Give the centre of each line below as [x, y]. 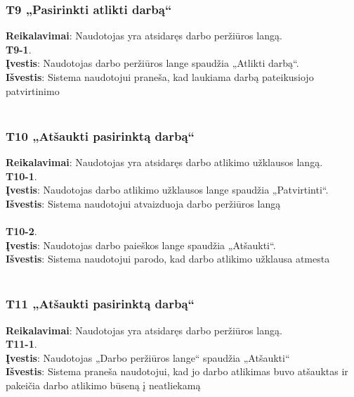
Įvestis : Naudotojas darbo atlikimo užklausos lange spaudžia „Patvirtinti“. [167, 190]
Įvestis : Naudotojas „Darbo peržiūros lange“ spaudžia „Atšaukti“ [148, 357]
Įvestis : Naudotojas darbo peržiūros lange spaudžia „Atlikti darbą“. [152, 63]
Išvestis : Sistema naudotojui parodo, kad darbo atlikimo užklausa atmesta [168, 259]
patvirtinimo [33, 90]
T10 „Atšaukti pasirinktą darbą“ [100, 136]
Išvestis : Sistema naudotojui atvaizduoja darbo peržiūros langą [143, 203]
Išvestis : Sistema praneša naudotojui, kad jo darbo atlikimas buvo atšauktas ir [177, 371]
